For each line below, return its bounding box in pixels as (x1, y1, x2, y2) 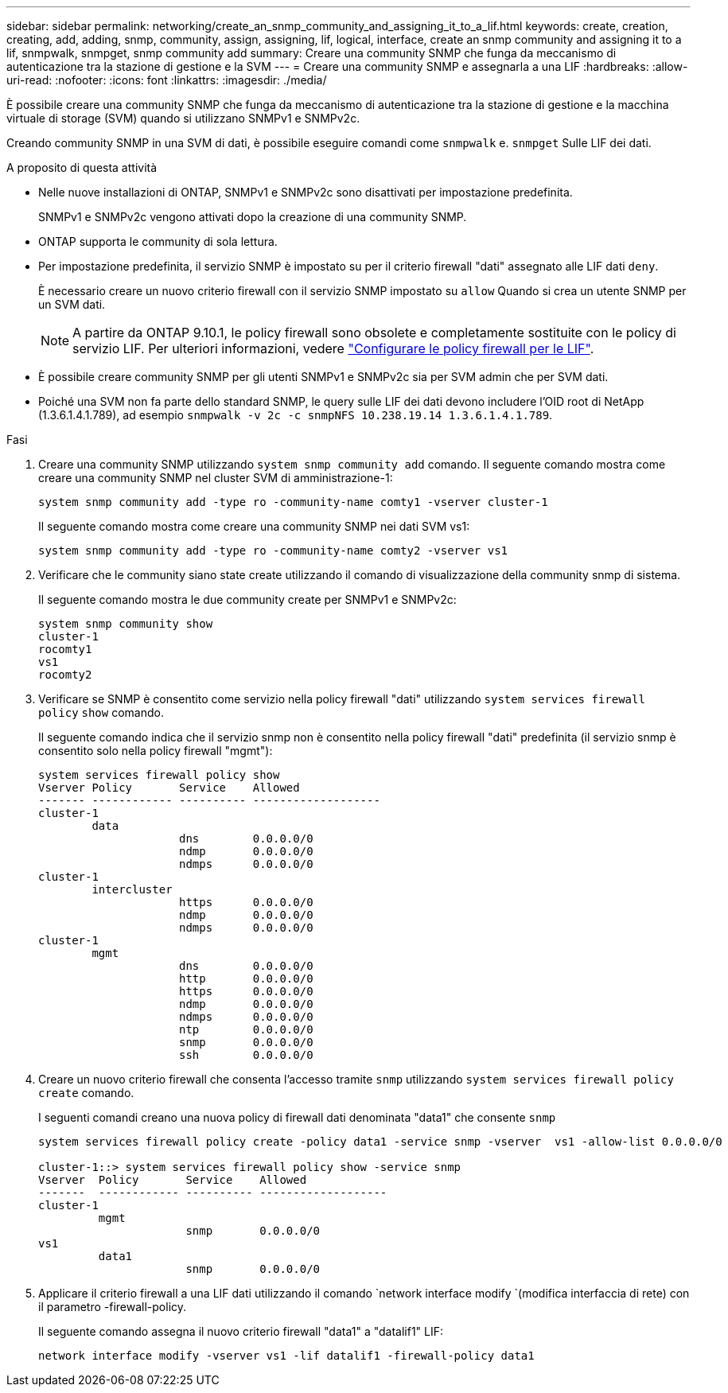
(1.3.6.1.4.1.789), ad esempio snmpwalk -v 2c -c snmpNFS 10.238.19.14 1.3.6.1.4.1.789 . (38, 408, 553, 422)
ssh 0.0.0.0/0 (179, 1049, 313, 1061)
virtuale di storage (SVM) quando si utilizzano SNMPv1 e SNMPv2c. (6, 111, 360, 125)
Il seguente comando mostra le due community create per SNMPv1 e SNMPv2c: (38, 593, 457, 606)
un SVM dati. (38, 298, 106, 311)
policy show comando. (38, 706, 164, 719)
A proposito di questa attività (6, 161, 158, 174)
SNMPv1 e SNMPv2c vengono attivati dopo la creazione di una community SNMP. (38, 210, 467, 224)
